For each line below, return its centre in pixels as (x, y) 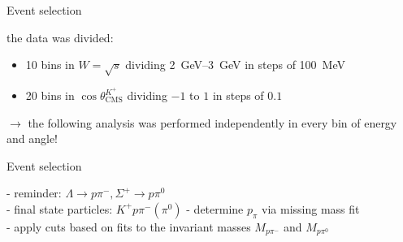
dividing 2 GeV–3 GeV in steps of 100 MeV (235, 65)
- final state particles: (60, 208)
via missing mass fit (311, 208)
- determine (215, 208)
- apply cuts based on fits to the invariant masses (129, 226)
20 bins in (50, 95)
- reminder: (34, 193)
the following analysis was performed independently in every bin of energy (212, 122)
